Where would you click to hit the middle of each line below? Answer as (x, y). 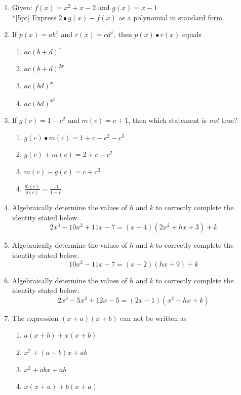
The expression (35, 318)
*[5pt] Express (34, 17)
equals (192, 34)
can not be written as (153, 318)
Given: (22, 7)
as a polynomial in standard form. (171, 17)
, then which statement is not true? (183, 120)
